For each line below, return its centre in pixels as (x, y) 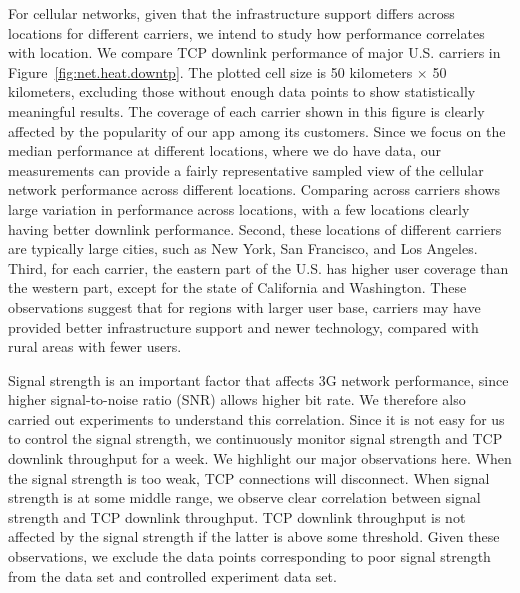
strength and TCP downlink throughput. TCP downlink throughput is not (237, 516)
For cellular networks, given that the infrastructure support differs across (231, 13)
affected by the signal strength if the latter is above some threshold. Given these (254, 536)
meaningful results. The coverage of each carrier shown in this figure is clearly (246, 110)
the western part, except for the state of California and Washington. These (237, 287)
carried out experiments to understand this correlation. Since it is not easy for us (256, 418)
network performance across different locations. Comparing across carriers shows (254, 189)
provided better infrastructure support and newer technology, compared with (243, 326)
